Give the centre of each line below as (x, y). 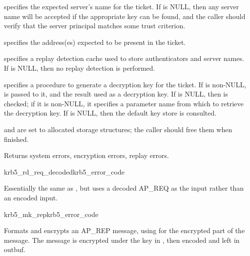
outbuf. (15, 249)
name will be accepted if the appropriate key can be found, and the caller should (125, 16)
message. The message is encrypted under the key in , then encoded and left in (122, 240)
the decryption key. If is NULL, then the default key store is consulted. (110, 113)
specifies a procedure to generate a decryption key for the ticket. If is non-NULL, (125, 84)
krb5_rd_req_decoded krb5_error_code (64, 171)
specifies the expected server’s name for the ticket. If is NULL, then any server (122, 6)
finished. (16, 139)
